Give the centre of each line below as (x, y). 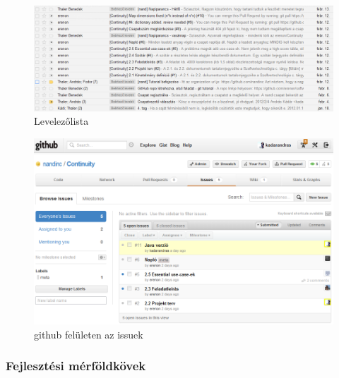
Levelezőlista (61, 121)
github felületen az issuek (89, 334)
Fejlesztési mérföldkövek (76, 366)
